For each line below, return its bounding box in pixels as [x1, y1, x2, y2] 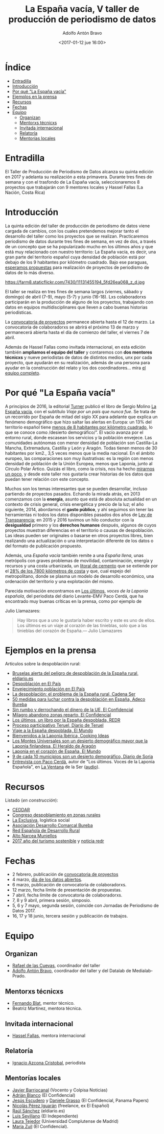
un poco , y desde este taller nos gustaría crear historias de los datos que [5, 471, 153, 477]
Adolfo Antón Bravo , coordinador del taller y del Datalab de [12, 968, 131, 974]
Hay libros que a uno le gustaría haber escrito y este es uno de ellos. [17, 617, 156, 623]
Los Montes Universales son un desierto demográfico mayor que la [12, 738, 148, 744]
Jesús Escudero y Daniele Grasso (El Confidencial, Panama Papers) [12, 1097, 149, 1103]
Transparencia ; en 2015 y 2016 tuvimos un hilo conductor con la [5, 517, 135, 522]
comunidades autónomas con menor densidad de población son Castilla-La [5, 440, 158, 446]
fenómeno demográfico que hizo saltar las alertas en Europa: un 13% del [5, 419, 152, 425]
